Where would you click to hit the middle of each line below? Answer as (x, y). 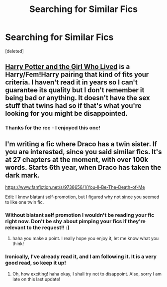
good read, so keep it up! (36, 263)
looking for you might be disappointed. (66, 114)
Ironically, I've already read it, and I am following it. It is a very (81, 257)
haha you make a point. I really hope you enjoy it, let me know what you (85, 239)
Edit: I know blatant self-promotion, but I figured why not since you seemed (82, 197)
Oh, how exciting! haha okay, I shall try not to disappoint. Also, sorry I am (87, 274)
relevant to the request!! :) (37, 227)
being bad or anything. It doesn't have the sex (78, 98)
